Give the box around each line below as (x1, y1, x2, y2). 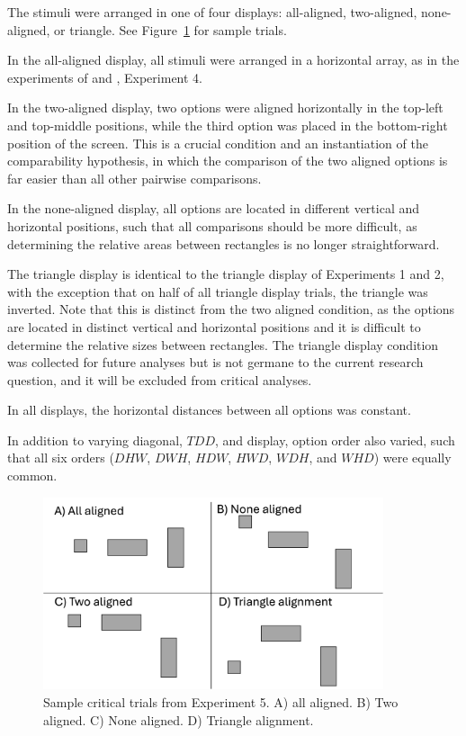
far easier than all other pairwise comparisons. (7, 168, 262, 187)
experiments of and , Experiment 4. (7, 67, 202, 86)
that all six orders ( (7, 448, 114, 467)
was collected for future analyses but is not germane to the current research (7, 353, 424, 372)
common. (7, 466, 58, 485)
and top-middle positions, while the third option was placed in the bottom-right (7, 115, 448, 134)
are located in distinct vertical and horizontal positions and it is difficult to (7, 317, 421, 336)
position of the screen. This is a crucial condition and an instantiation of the (7, 133, 428, 152)
